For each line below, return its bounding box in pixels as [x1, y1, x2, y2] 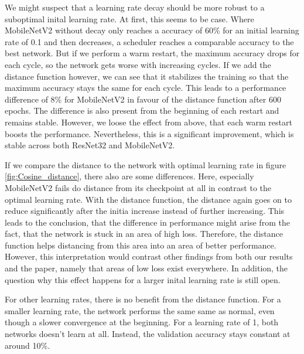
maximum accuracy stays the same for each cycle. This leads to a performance [5, 81, 286, 94]
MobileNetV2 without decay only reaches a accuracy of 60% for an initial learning [5, 24, 299, 36]
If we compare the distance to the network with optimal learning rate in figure [5, 158, 286, 171]
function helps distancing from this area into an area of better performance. [5, 239, 276, 251]
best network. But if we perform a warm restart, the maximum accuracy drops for [5, 47, 300, 59]
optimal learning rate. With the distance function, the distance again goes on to [5, 193, 292, 205]
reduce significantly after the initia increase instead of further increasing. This [5, 205, 285, 217]
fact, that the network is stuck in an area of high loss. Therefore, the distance [5, 227, 283, 240]
